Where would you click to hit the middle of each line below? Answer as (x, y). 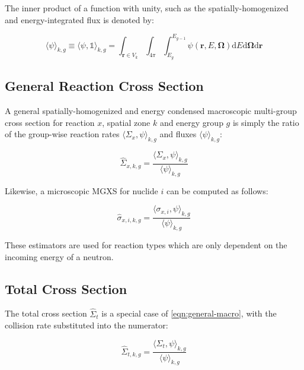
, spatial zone (126, 122)
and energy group (191, 122)
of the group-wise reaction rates (62, 134)
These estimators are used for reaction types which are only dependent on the (146, 244)
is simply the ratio (266, 122)
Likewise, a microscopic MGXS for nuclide (81, 190)
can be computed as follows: (217, 190)
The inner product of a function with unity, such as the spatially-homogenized (147, 8)
